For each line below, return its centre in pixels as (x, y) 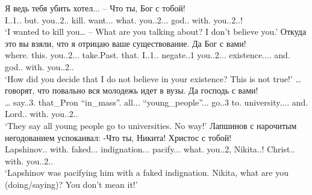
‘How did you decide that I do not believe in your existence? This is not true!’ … (153, 78)
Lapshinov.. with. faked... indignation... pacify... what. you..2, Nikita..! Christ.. (150, 149)
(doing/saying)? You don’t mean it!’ (71, 184)
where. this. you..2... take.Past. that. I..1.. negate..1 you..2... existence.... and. (148, 55)
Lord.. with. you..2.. (42, 114)
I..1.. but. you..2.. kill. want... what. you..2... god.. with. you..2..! (124, 19)
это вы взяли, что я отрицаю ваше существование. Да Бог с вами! (126, 43)
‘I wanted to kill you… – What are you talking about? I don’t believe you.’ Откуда (156, 31)
